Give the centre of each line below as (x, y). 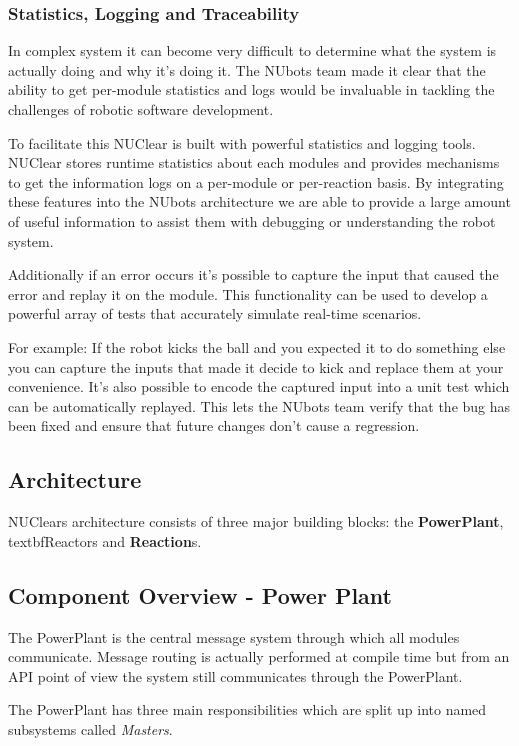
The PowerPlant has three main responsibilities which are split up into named (247, 709)
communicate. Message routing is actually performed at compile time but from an (259, 656)
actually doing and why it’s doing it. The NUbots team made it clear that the (247, 69)
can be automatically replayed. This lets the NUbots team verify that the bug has (259, 405)
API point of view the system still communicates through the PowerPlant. (235, 675)
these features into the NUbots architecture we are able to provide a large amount (259, 201)
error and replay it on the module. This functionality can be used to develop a (248, 293)
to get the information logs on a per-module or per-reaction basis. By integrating (256, 181)
